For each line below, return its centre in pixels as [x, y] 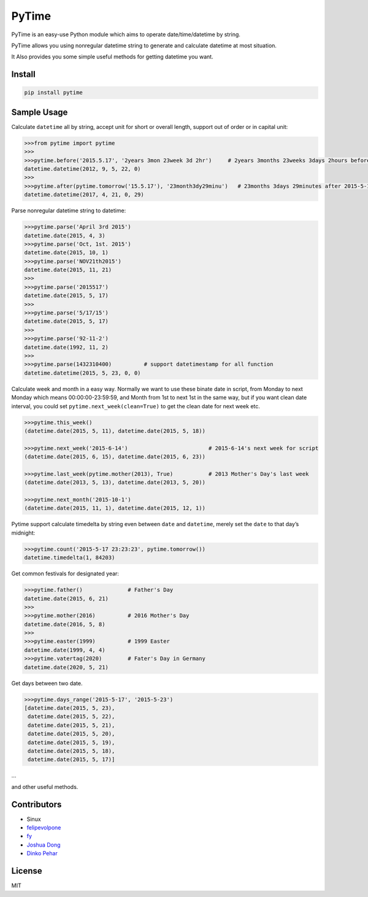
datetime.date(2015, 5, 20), [71, 734]
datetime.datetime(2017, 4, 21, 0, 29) [84, 195]
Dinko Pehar [42, 853]
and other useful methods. [45, 786]
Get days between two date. [47, 683]
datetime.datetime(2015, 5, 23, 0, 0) [82, 373]
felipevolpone [44, 828]
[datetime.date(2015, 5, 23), [70, 708]
